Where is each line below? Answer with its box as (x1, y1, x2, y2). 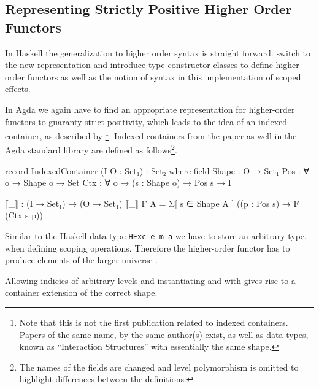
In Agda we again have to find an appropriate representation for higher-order (5, 102, 295, 115)
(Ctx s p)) (5, 209, 43, 221)
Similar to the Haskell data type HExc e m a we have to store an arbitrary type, (5, 229, 307, 242)
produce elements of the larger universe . (5, 253, 158, 266)
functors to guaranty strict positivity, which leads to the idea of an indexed (5, 115, 288, 128)
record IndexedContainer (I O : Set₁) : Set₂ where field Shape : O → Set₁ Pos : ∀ (5, 164, 309, 177)
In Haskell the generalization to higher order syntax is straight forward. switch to (5, 46, 311, 59)
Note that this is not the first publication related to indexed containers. (19, 316, 288, 329)
